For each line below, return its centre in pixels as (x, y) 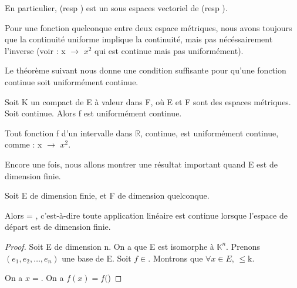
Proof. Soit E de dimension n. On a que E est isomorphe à (109, 246)
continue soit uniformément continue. (72, 81)
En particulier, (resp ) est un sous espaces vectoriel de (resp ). (116, 8)
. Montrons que (176, 258)
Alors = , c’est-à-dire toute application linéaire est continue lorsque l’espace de (146, 215)
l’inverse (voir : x (35, 50)
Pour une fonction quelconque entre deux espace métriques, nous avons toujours (148, 27)
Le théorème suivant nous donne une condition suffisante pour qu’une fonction (146, 70)
